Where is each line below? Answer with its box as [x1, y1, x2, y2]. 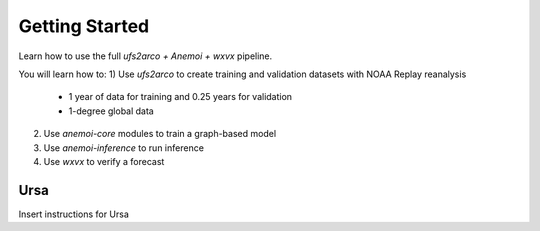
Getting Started [18, 15, 150, 37]
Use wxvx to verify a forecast [43, 155, 165, 167]
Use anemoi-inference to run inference [43, 141, 205, 154]
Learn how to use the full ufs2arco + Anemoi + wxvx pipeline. [18, 50, 273, 62]
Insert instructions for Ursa [18, 208, 130, 220]
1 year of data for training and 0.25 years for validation [68, 91, 293, 103]
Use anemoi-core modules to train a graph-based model [43, 128, 277, 140]
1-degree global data [68, 105, 154, 117]
